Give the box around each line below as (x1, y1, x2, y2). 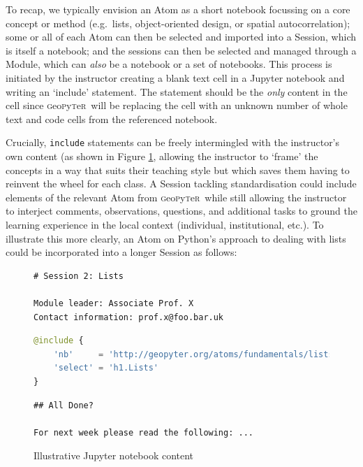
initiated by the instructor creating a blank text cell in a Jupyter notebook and (6, 70, 345, 85)
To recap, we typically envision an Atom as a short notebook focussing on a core (6, 2, 350, 16)
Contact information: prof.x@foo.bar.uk (34, 312, 224, 322)
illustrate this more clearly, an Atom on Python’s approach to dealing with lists (6, 231, 346, 245)
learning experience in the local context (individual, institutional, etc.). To (6, 217, 324, 231)
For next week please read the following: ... (34, 427, 253, 438)
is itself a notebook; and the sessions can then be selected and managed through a (6, 43, 357, 57)
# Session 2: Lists (34, 271, 124, 281)
